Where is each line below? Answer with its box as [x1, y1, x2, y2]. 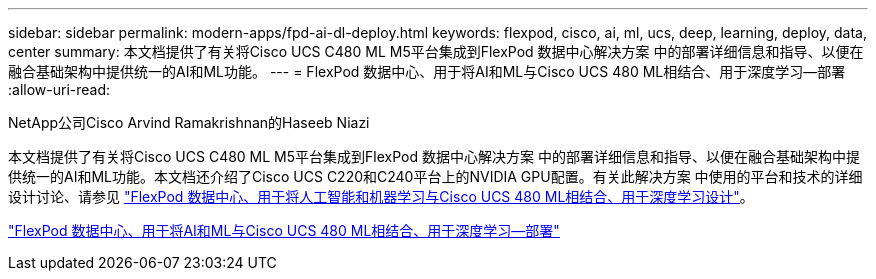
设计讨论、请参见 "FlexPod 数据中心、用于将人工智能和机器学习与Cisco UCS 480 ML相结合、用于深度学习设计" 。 [8, 188, 754, 205]
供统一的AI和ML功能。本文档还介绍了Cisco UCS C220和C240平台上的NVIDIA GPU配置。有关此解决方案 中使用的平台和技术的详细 [8, 168, 863, 185]
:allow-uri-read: [8, 81, 111, 98]
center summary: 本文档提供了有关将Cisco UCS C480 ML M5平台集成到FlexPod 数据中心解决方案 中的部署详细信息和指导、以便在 [8, 43, 864, 60]
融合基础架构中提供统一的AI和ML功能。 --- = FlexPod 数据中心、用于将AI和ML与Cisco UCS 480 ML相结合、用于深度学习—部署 [8, 63, 846, 80]
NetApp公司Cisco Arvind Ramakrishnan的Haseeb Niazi [8, 114, 370, 131]
